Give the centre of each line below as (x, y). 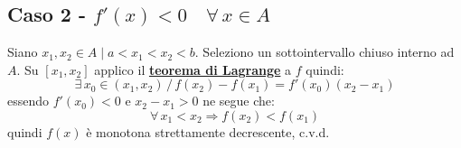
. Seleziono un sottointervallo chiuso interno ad (325, 52)
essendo (28, 101)
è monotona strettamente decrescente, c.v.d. (208, 131)
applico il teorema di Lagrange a (193, 69)
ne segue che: (239, 101)
